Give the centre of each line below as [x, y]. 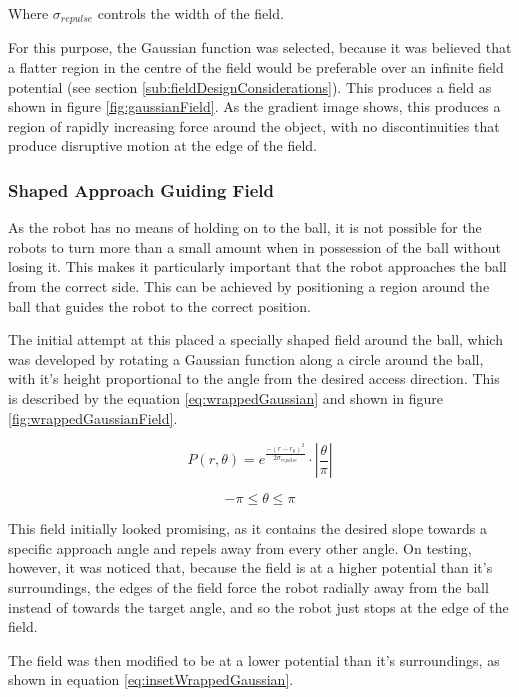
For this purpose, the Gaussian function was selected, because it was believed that [260, 47]
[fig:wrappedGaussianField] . [93, 417]
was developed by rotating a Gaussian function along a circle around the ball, [246, 358]
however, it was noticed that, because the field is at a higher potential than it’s [250, 567]
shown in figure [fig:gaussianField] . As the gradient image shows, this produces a [254, 106]
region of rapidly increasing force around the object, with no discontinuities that [254, 125]
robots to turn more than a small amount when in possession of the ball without [254, 246]
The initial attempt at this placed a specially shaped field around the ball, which [255, 339]
